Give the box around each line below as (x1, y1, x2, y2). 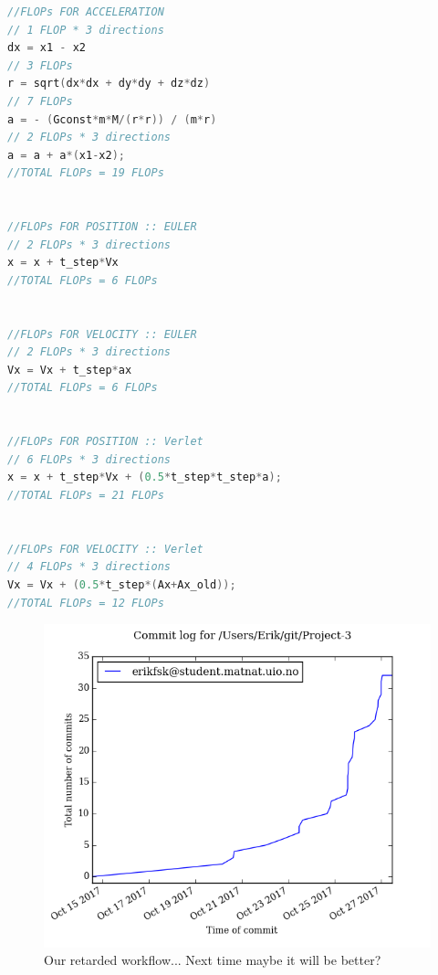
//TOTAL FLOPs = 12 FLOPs (7, 596, 164, 609)
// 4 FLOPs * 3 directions (7, 560, 171, 574)
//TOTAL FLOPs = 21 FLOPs (7, 489, 164, 503)
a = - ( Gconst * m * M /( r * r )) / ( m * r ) (7, 112, 217, 126)
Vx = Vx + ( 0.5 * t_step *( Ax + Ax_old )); (7, 578, 236, 591)
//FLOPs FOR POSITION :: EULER (7, 220, 197, 234)
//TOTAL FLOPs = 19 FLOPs (7, 166, 164, 180)
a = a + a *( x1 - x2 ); (7, 148, 125, 162)
